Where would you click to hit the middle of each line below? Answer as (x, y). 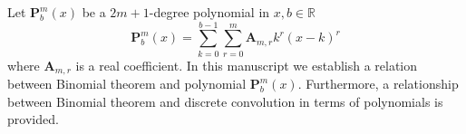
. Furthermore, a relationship (378, 84)
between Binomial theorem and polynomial (127, 84)
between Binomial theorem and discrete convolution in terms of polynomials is (225, 101)
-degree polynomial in (209, 12)
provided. (33, 119)
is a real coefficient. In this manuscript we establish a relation (247, 65)
